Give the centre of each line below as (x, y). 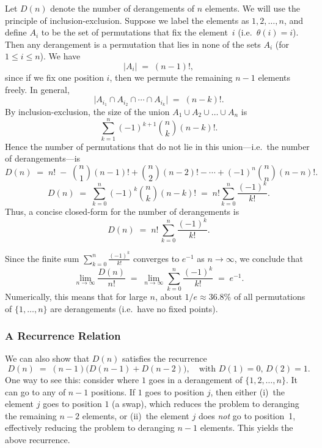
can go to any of (35, 391)
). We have (60, 56)
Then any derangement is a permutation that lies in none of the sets (133, 44)
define (16, 32)
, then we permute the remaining (171, 77)
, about (168, 297)
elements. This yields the (247, 427)
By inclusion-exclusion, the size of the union (87, 112)
